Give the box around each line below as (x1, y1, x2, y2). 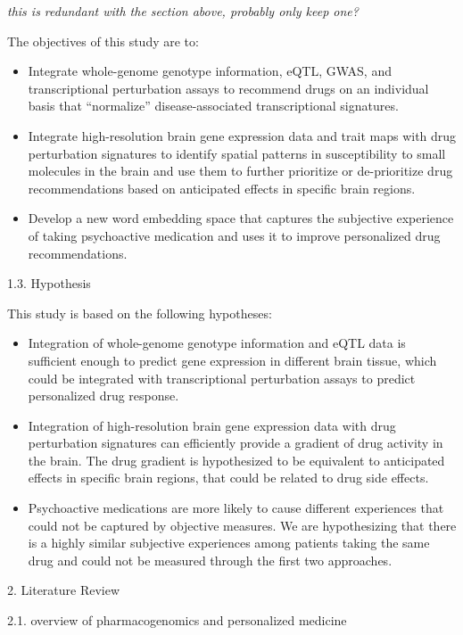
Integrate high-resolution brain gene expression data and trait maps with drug (28, 126, 457, 144)
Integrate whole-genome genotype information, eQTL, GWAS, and (28, 62, 392, 80)
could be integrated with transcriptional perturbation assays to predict (28, 368, 416, 387)
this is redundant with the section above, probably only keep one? (7, 2, 359, 20)
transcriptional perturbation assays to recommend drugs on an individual (28, 78, 429, 97)
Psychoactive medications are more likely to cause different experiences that (28, 499, 444, 517)
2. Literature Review (7, 581, 120, 599)
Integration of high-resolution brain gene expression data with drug (28, 416, 396, 434)
